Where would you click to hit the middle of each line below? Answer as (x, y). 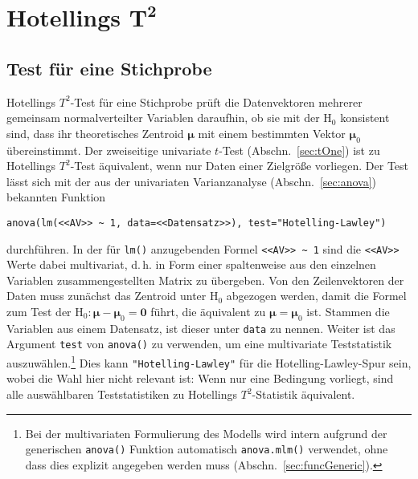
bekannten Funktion (56, 197)
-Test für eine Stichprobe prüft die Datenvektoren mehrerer (216, 101)
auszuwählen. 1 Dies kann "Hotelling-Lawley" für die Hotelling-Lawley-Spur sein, (209, 361)
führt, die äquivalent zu (208, 312)
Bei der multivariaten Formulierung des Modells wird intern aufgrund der (206, 433)
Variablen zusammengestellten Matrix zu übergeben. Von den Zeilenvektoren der (205, 280)
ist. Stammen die (348, 312)
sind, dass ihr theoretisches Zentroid (95, 133)
